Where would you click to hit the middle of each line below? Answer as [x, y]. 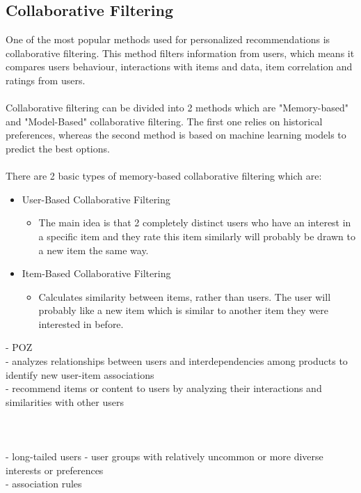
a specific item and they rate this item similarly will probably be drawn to [197, 236]
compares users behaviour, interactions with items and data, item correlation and [179, 66]
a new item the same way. [94, 250]
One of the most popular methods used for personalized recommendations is [168, 39]
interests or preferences [55, 470]
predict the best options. [58, 148]
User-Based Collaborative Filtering [96, 199]
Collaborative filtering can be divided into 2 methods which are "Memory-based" [177, 108]
